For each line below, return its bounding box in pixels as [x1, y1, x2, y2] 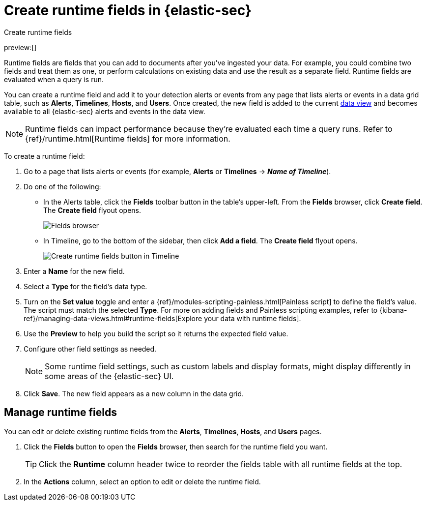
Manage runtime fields [4, 406, 117, 419]
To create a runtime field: [4, 151, 85, 160]
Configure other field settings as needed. [24, 344, 157, 353]
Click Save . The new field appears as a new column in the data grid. [24, 389, 244, 398]
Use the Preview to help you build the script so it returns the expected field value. [24, 329, 288, 338]
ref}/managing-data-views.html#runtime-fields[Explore [24, 314, 202, 323]
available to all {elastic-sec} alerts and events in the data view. [4, 107, 205, 116]
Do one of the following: [24, 182, 101, 191]
